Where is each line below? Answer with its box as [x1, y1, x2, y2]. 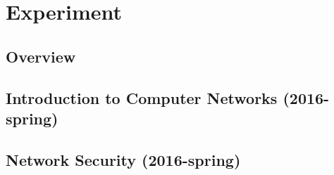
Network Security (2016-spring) [6, 148, 241, 170]
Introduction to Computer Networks [6, 86, 278, 108]
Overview [6, 45, 76, 67]
